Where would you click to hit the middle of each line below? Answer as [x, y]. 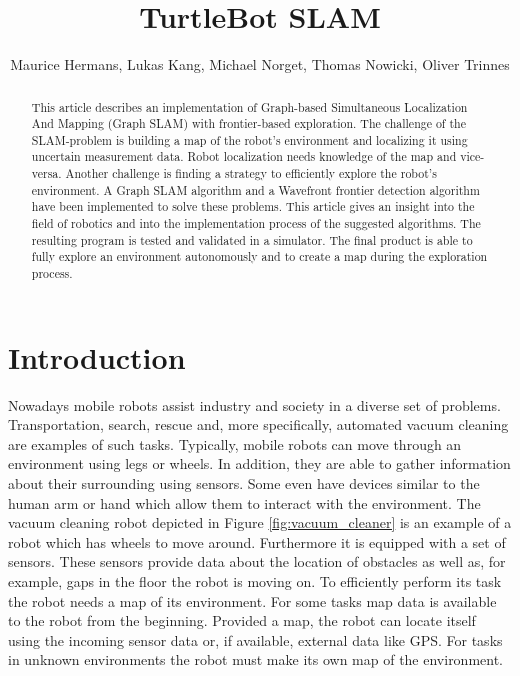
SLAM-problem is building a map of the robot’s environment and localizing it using [249, 139]
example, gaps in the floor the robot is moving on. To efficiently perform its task [255, 581]
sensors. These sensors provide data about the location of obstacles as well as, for [257, 561]
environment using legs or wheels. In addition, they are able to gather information [259, 463]
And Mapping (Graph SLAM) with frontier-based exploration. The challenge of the [248, 123]
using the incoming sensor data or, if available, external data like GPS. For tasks [255, 639]
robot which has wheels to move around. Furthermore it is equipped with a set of [257, 541]
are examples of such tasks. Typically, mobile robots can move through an [235, 443]
